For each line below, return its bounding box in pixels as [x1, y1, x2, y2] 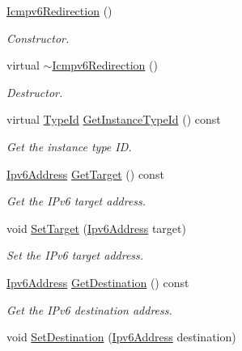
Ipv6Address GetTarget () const [6, 165, 164, 182]
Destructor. [6, 83, 63, 100]
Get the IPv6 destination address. [6, 301, 172, 318]
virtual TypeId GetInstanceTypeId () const [6, 111, 221, 128]
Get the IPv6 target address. [6, 192, 146, 209]
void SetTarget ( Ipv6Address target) [6, 219, 186, 236]
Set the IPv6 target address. [6, 247, 144, 264]
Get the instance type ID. [6, 137, 132, 154]
